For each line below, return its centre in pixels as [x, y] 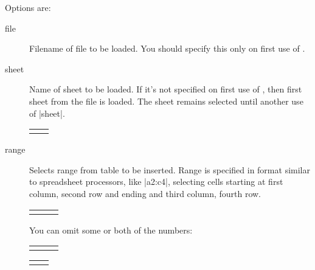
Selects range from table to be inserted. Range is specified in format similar [170, 169]
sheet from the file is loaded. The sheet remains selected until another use [166, 101]
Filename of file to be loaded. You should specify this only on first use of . [167, 48]
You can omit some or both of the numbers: [111, 230]
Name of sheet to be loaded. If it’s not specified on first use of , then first [166, 89]
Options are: [28, 7]
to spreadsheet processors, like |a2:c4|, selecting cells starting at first [156, 182]
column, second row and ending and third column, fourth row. [145, 193]
